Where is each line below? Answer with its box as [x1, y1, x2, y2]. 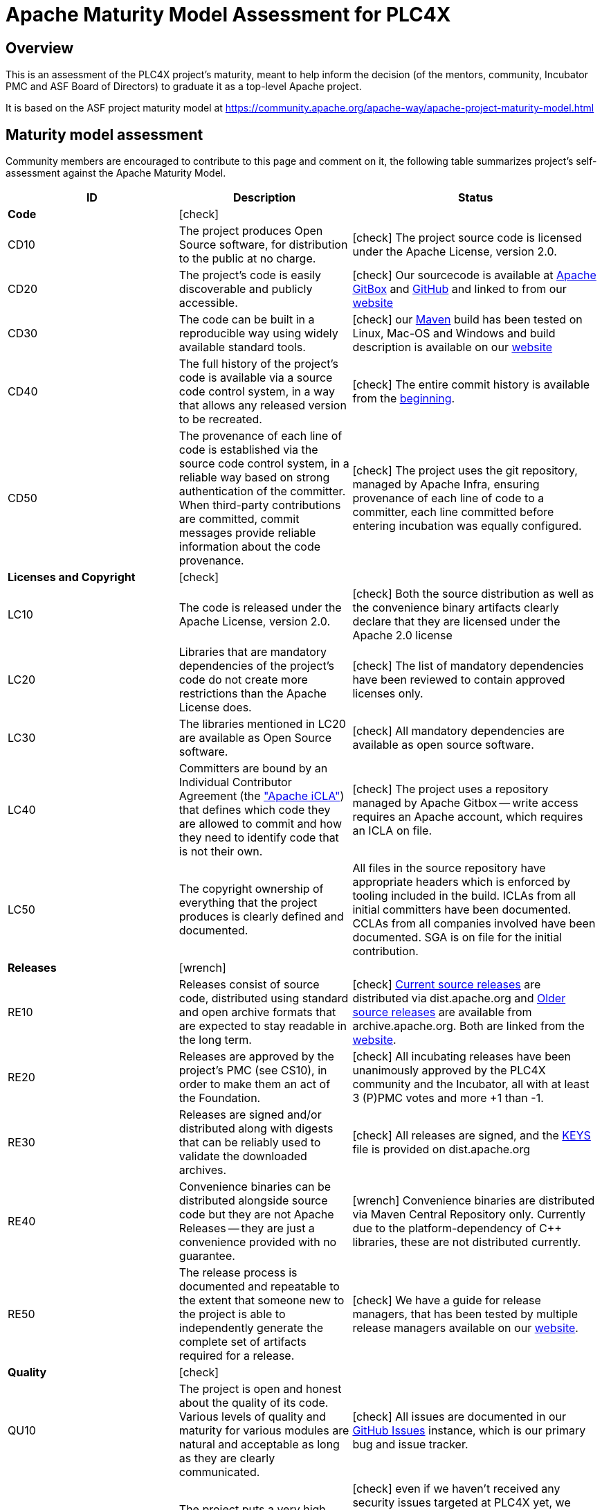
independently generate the [179, 1321, 323, 1335]
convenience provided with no [179, 1235, 337, 1250]
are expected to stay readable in [179, 1019, 347, 1033]
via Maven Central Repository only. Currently [352, 1207, 586, 1222]
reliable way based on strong [179, 470, 330, 485]
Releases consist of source [179, 977, 320, 992]
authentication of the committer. [179, 484, 346, 499]
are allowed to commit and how [179, 817, 342, 831]
